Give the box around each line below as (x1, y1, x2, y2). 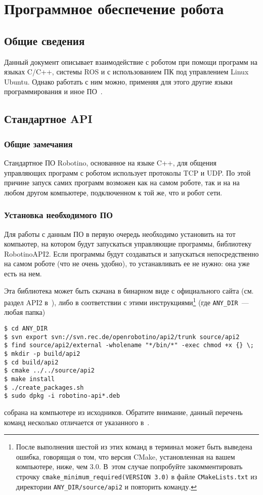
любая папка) (4, 307, 46, 317)
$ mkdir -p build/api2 (4, 350, 80, 357)
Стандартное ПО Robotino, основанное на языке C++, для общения (4, 157, 216, 168)
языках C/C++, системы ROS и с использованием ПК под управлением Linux (4, 66, 249, 77)
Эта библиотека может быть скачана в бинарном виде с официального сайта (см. (4, 285, 254, 296)
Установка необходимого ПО (4, 209, 113, 221)
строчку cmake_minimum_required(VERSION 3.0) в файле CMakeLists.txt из (16, 471, 257, 481)
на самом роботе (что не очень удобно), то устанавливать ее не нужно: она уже (4, 258, 250, 269)
